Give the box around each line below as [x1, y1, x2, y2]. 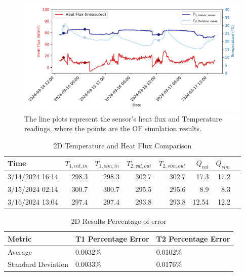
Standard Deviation [8, 259, 69, 269]
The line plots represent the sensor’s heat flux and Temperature [24, 113, 222, 124]
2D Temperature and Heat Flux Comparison [53, 140, 192, 150]
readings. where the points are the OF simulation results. [24, 123, 201, 134]
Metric [8, 233, 32, 244]
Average [8, 246, 32, 257]
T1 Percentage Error [75, 233, 149, 244]
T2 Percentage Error [156, 233, 230, 244]
